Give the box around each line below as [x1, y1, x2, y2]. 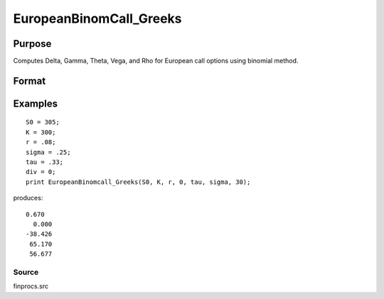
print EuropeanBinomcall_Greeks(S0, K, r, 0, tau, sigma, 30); [26, 178, 251, 186]
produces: [13, 194, 43, 202]
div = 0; [26, 168, 56, 176]
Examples [13, 97, 58, 109]
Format [13, 75, 46, 87]
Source [13, 267, 39, 277]
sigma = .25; [26, 148, 71, 156]
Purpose [13, 38, 52, 50]
